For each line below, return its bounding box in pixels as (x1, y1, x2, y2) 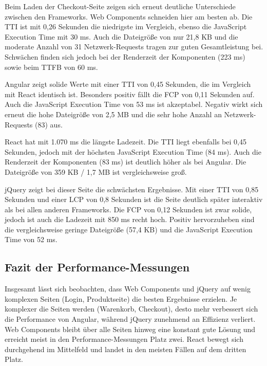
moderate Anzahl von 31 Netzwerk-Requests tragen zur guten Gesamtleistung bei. (5, 41, 263, 52)
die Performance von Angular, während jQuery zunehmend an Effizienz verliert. (5, 314, 256, 324)
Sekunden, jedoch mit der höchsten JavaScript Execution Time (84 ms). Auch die (5, 146, 261, 157)
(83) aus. (35, 119, 63, 130)
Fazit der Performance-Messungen (5, 259, 190, 275)
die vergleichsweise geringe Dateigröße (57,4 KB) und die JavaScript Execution (5, 224, 253, 234)
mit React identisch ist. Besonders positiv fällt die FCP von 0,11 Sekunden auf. (5, 88, 255, 99)
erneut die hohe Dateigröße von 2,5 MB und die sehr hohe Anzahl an (5, 108, 222, 119)
